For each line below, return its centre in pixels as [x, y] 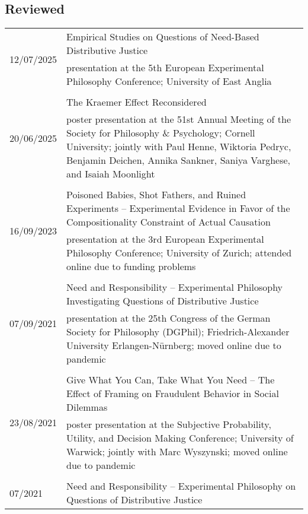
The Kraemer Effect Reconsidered [137, 102]
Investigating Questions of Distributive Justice [163, 301]
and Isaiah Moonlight [111, 174]
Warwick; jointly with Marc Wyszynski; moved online [177, 452]
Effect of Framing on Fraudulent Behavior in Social [173, 394]
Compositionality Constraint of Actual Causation [169, 222]
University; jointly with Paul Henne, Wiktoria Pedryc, [179, 147]
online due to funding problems [131, 266]
